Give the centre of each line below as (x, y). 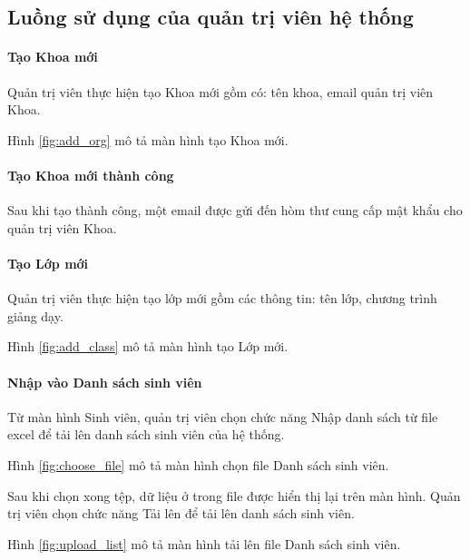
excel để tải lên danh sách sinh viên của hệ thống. (146, 434)
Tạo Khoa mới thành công (91, 175)
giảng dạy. (35, 315)
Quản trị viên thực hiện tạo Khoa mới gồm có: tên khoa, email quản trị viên (220, 91)
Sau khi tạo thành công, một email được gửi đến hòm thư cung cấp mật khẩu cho (235, 210)
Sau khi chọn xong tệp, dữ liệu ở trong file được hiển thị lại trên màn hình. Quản (234, 495)
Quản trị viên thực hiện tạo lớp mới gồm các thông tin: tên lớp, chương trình (222, 298)
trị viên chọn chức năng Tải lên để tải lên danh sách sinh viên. (181, 513)
